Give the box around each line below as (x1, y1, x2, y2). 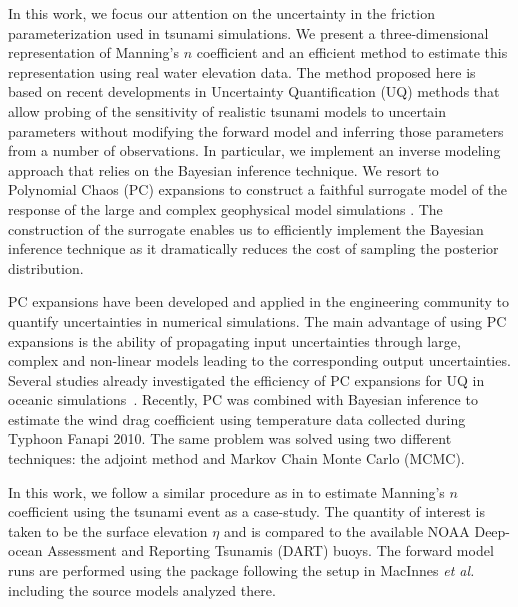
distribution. (8, 257, 84, 278)
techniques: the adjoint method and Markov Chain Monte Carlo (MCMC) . (8, 448, 465, 469)
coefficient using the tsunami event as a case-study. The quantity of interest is (8, 501, 485, 522)
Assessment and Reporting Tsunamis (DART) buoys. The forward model (47, 540, 494, 561)
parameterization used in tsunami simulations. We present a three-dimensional (8, 22, 489, 43)
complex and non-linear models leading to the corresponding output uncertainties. (8, 350, 511, 371)
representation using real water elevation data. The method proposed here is (8, 61, 476, 82)
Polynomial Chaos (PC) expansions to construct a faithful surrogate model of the (8, 179, 508, 200)
